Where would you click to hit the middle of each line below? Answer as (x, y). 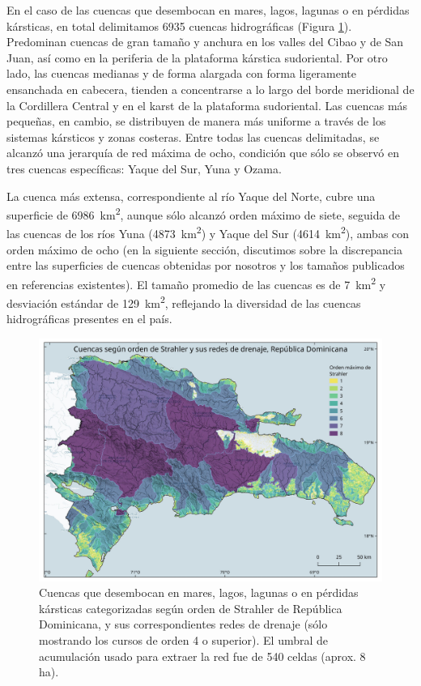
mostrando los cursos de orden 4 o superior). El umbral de (184, 640)
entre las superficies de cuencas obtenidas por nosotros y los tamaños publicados (206, 265)
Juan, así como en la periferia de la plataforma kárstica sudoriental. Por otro (197, 57)
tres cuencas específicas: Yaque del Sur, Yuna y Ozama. (144, 168)
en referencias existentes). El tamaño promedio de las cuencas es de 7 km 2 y (196, 283)
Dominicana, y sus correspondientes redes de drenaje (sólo (183, 624)
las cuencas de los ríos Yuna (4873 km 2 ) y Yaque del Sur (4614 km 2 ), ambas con (208, 232)
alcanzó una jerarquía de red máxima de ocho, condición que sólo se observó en (203, 153)
